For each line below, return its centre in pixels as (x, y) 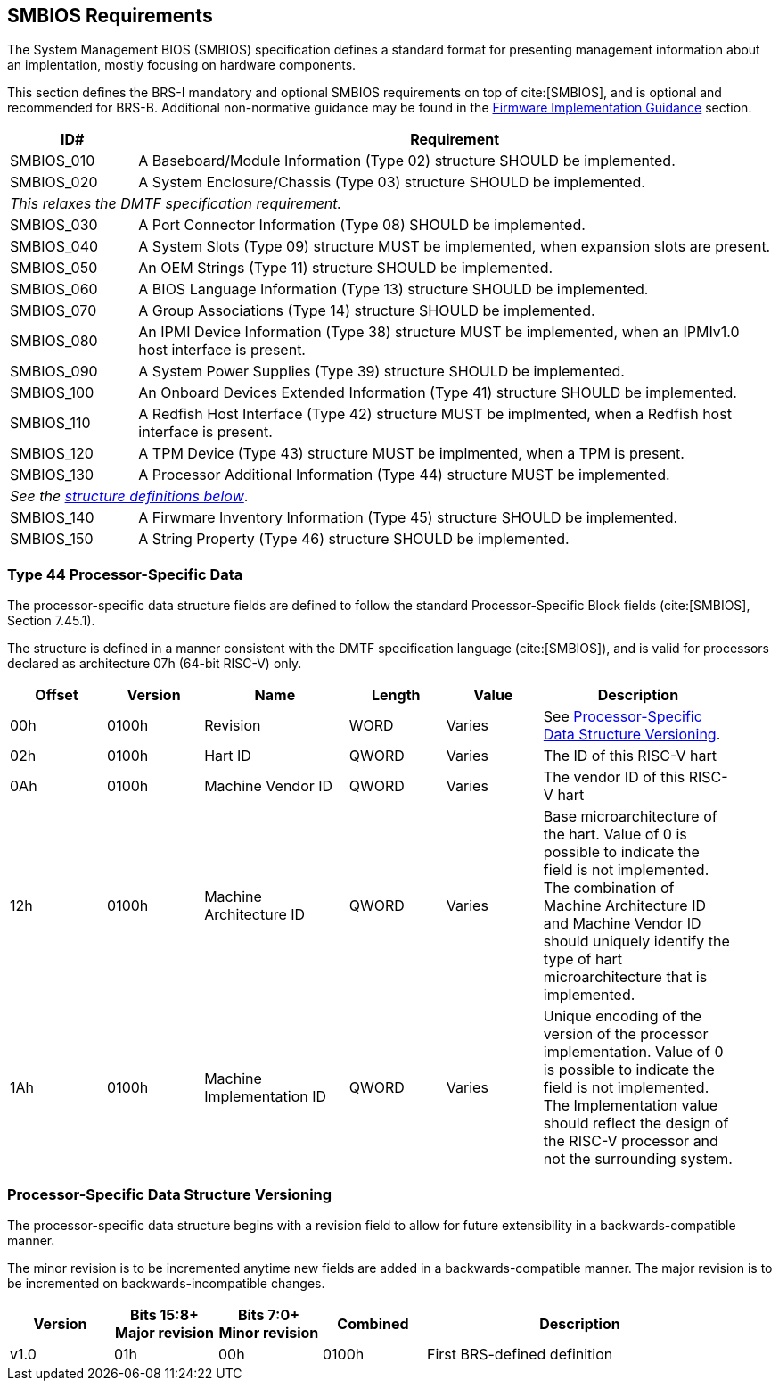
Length (396, 695)
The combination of (609, 888)
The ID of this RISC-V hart (630, 756)
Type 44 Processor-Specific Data (125, 574)
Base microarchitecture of (630, 817)
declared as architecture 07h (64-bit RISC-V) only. (155, 664)
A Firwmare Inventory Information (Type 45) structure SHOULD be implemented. (408, 518)
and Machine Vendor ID (622, 924)
